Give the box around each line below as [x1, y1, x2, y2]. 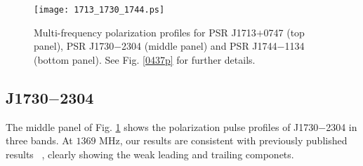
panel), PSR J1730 [34, 39, 114, 53]
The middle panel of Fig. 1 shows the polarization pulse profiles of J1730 [6, 119, 319, 134]
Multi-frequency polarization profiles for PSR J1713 [34, 25, 256, 39]
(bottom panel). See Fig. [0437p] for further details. [34, 52, 256, 67]
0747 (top [263, 25, 305, 39]
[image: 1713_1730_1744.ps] [34, 5, 165, 15]
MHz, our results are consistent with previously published [99, 133, 348, 148]
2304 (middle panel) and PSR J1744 [121, 39, 277, 53]
